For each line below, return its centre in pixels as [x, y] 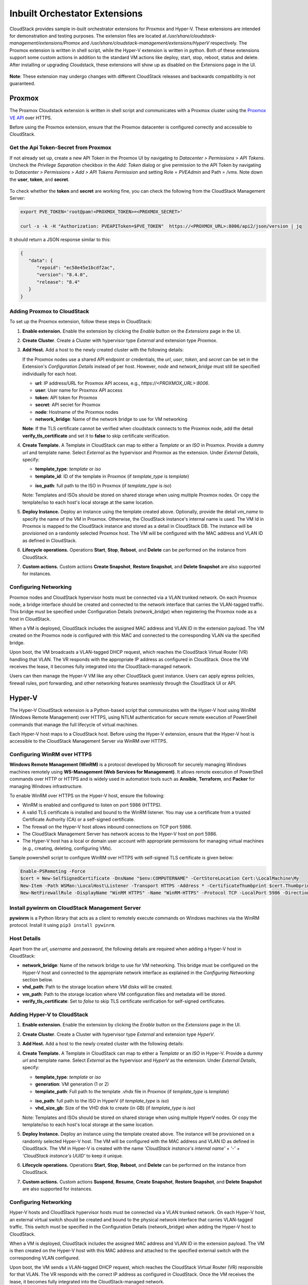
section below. [38, 980]
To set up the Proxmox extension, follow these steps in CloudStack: [81, 322]
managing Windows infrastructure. [46, 786]
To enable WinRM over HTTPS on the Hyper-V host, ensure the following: [87, 795]
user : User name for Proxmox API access [79, 390]
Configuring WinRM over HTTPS [51, 755]
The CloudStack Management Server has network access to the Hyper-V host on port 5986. [120, 834]
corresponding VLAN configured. [45, 1258]
